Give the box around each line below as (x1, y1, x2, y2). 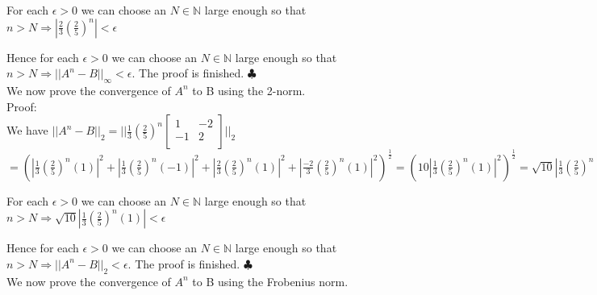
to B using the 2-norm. (192, 81, 306, 98)
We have (6, 122, 48, 139)
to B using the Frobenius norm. (192, 272, 349, 289)
